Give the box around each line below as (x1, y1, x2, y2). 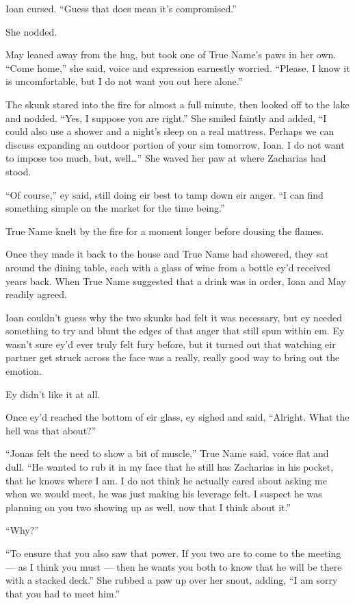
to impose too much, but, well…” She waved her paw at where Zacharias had (5, 151, 326, 165)
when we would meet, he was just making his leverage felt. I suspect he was (5, 486, 322, 501)
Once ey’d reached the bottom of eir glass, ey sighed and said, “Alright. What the (5, 410, 350, 424)
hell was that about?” (5, 423, 96, 437)
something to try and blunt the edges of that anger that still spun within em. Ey (5, 323, 345, 338)
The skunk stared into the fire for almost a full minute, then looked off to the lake (5, 97, 350, 111)
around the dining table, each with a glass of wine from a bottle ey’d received (5, 260, 331, 274)
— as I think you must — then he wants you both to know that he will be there (5, 559, 342, 573)
